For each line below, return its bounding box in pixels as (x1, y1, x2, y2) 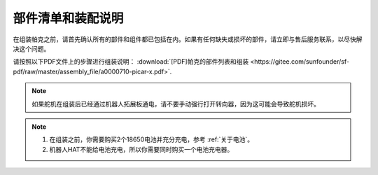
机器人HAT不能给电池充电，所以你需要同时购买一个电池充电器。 (49, 145, 234, 153)
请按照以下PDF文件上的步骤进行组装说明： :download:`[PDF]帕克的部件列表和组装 (13, 57, 249, 66)
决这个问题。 (13, 44, 50, 52)
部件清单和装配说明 (13, 10, 124, 26)
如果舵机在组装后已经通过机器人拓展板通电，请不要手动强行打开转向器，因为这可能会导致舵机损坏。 (31, 99, 320, 108)
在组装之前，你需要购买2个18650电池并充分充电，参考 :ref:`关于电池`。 (49, 135, 254, 143)
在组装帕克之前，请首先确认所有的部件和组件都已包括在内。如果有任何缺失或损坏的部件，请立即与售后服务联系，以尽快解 (13, 35, 363, 43)
